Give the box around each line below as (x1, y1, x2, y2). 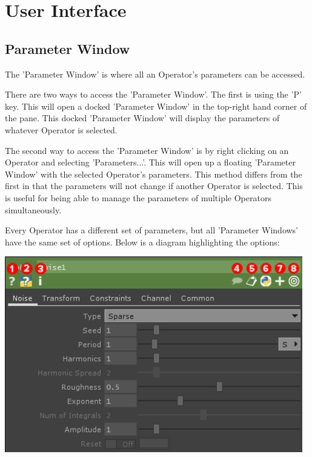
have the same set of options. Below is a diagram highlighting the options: (5, 235, 280, 248)
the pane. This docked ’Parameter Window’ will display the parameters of (5, 112, 280, 124)
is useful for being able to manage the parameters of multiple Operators (5, 191, 271, 204)
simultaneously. (5, 203, 62, 216)
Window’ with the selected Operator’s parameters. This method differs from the (5, 167, 302, 180)
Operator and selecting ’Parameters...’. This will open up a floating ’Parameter (5, 156, 296, 168)
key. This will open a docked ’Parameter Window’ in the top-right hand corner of (5, 99, 307, 112)
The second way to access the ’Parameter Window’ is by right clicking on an (5, 144, 289, 156)
